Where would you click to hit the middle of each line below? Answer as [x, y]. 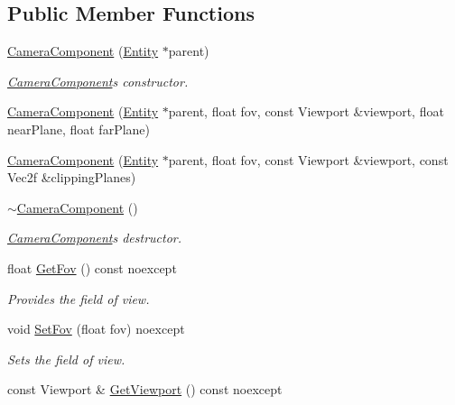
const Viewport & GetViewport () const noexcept [145, 389]
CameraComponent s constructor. [98, 81]
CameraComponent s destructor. [95, 238]
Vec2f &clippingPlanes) [72, 177]
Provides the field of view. [79, 298]
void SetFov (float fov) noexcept [96, 329]
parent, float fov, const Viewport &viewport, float [306, 111]
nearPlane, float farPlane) [79, 129]
